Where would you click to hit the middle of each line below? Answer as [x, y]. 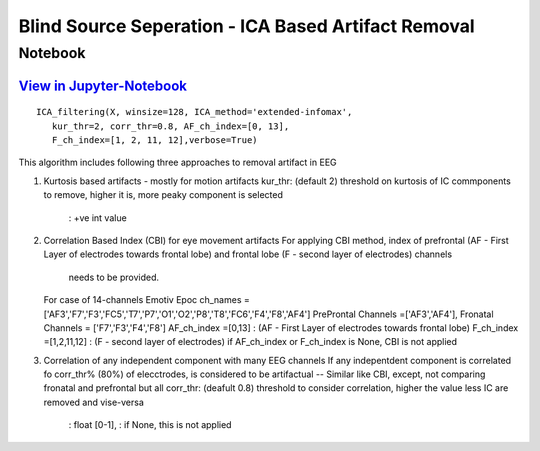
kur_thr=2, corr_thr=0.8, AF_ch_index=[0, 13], [170, 126]
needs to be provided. [114, 277]
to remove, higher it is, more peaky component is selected [163, 195]
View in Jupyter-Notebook [103, 85]
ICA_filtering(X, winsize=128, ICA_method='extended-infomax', [194, 112]
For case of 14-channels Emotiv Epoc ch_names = [146, 300]
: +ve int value [97, 217]
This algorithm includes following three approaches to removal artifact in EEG [177, 162]
